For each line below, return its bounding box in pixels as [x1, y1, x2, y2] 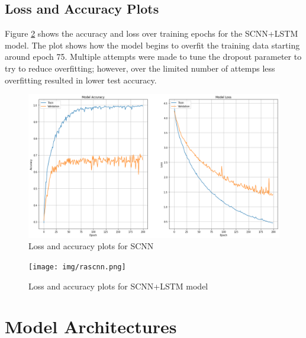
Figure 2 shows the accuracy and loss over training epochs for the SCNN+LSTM [5, 27, 298, 40]
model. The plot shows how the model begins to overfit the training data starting [5, 38, 300, 51]
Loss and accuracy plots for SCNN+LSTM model [28, 279, 208, 292]
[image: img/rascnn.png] [28, 263, 126, 271]
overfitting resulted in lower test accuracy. [5, 73, 157, 86]
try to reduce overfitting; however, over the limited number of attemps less [5, 62, 275, 74]
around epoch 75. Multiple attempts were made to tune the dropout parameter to [5, 50, 302, 63]
